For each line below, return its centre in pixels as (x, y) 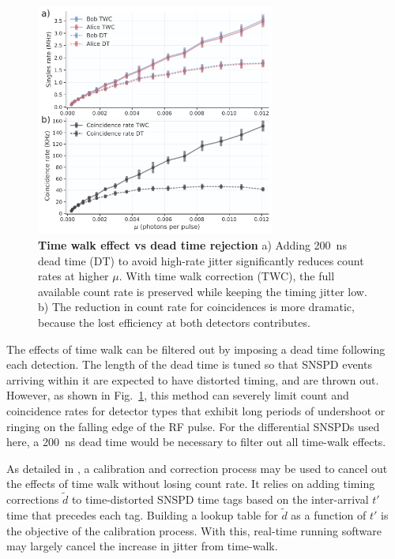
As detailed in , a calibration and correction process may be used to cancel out (197, 468)
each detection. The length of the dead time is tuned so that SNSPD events (189, 364)
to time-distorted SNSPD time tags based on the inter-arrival (220, 499)
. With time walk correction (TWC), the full (227, 276)
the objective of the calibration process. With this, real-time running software (194, 530)
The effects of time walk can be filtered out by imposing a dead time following (196, 349)
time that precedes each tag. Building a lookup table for (142, 514)
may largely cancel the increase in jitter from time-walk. (142, 546)
